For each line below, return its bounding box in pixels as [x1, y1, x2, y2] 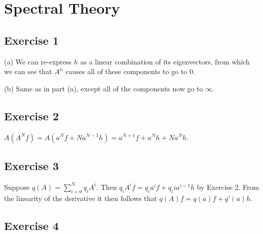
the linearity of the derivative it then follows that [4, 192, 157, 203]
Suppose [4, 181, 30, 192]
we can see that [4, 66, 52, 77]
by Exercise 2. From [196, 181, 259, 192]
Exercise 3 [4, 157, 59, 173]
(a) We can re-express [4, 56, 72, 66]
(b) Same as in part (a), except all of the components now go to [4, 83, 203, 93]
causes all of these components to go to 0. [65, 66, 195, 77]
